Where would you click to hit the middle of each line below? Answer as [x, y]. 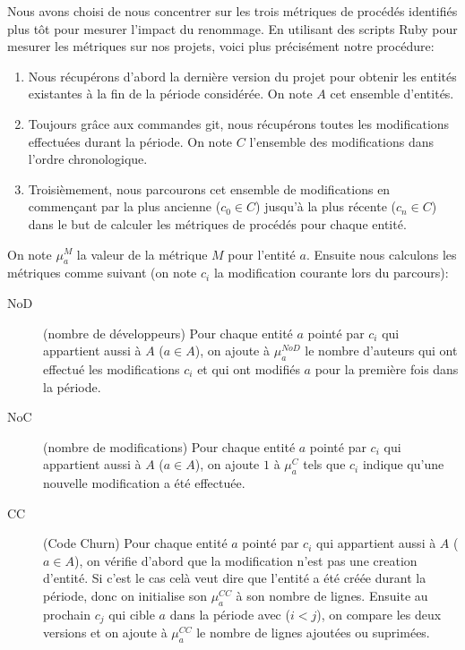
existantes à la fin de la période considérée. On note [170, 94]
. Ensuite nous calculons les [381, 254]
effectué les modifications [112, 368]
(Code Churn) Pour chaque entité [135, 543]
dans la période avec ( [230, 614]
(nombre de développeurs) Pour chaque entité [168, 333]
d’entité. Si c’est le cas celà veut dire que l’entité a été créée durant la [235, 578]
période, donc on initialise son [125, 596]
